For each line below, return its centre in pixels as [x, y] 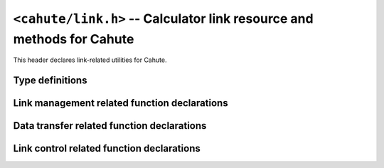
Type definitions [50, 81]
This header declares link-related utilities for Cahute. [90, 60]
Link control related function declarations [107, 148]
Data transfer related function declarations [110, 126]
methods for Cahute [74, 39]
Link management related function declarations [121, 103]
